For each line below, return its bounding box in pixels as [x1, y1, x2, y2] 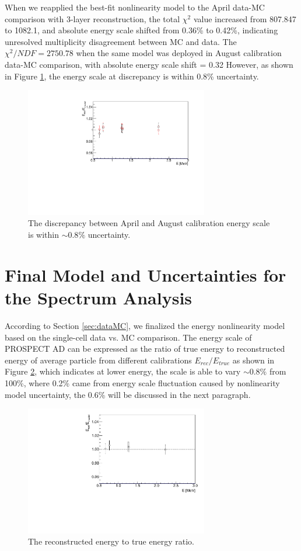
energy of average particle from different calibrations [5, 354, 192, 366]
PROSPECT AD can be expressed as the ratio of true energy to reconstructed [5, 342, 285, 355]
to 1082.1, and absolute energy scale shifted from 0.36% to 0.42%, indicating [5, 24, 278, 36]
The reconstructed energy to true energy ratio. [28, 535, 194, 547]
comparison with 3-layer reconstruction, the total [5, 12, 180, 25]
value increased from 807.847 [193, 12, 296, 25]
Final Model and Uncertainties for [5, 262, 286, 286]
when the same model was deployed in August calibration [76, 47, 282, 59]
